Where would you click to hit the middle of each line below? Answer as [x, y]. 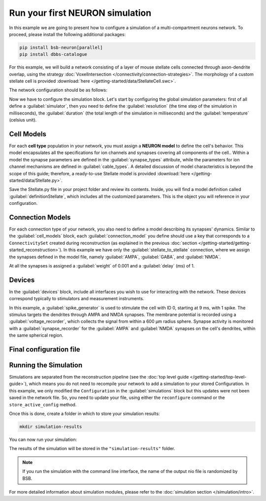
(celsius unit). [23, 120]
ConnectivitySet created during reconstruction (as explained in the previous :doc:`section [103, 243]
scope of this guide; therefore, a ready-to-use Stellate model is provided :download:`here [100, 173]
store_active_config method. [43, 404]
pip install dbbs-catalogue [53, 55]
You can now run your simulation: [43, 440]
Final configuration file [45, 349]
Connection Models [40, 217]
